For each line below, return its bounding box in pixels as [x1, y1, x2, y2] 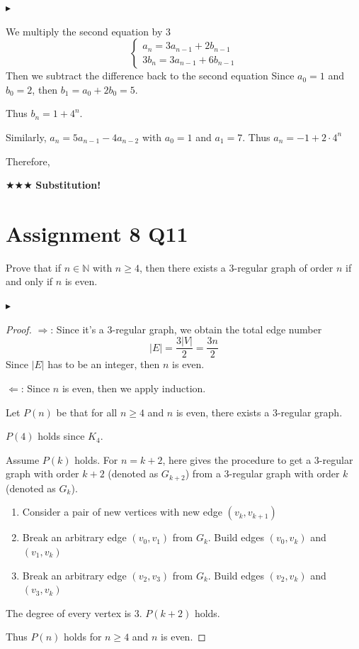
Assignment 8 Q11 [6, 218, 188, 248]
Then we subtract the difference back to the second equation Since [6, 68, 295, 83]
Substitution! [35, 177, 101, 192]
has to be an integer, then [47, 357, 160, 372]
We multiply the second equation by [6, 23, 163, 38]
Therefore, [6, 153, 50, 168]
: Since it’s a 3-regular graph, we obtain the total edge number [50, 321, 322, 336]
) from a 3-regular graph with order [185, 466, 340, 481]
